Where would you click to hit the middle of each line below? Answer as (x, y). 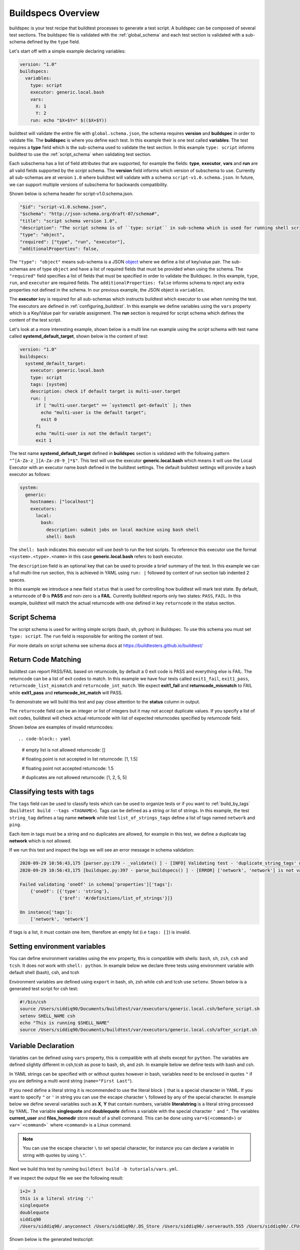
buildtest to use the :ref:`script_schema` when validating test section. (80, 154)
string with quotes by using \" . (55, 1155)
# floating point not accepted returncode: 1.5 (68, 768)
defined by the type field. (53, 42)
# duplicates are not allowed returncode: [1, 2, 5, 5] (74, 777)
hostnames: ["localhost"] (62, 502)
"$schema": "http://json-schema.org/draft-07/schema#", (90, 214)
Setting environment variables (57, 947)
